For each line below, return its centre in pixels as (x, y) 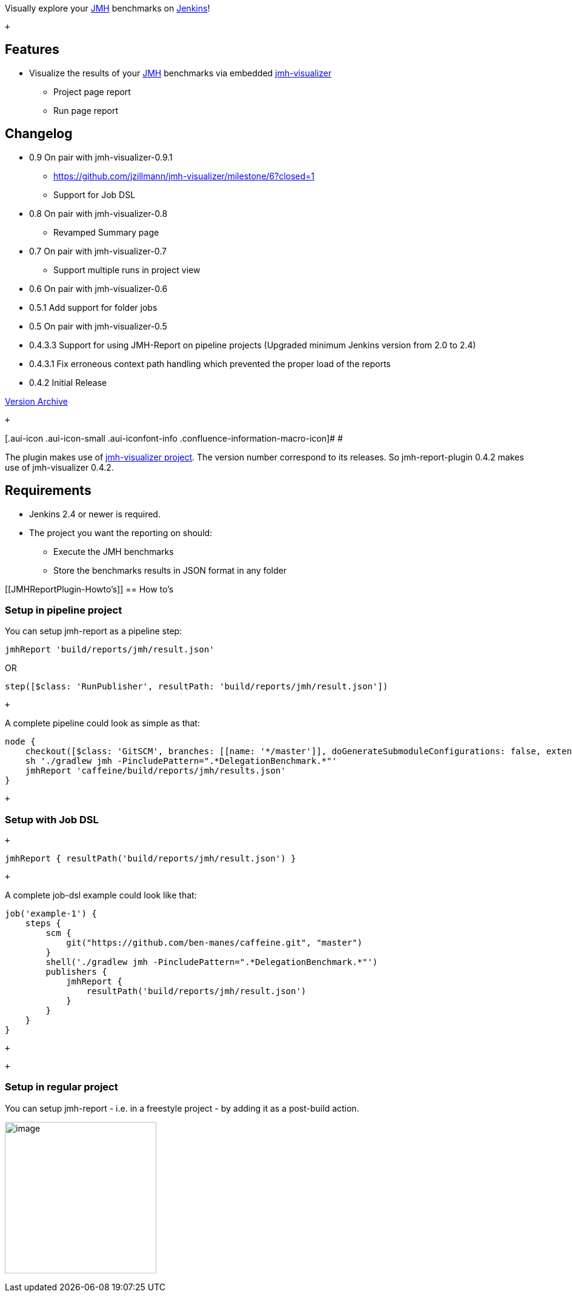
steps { (43, 924)
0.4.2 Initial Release (68, 382)
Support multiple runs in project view (127, 270)
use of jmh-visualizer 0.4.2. (59, 467)
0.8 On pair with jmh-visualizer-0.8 (98, 213)
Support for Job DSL (95, 194)
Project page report (92, 91)
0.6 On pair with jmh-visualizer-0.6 (98, 288)
